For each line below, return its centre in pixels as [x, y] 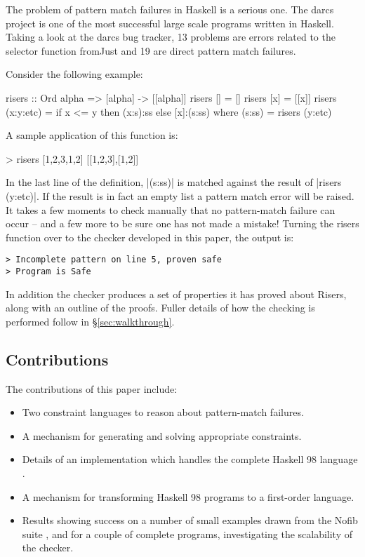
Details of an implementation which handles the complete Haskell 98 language [190, 459]
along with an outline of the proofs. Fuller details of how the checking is [160, 308]
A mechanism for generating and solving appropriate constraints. [162, 435]
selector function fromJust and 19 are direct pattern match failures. [151, 50]
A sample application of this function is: [92, 135]
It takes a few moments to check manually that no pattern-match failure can [171, 209]
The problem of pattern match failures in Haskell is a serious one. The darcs [170, 9]
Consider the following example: [74, 74]
